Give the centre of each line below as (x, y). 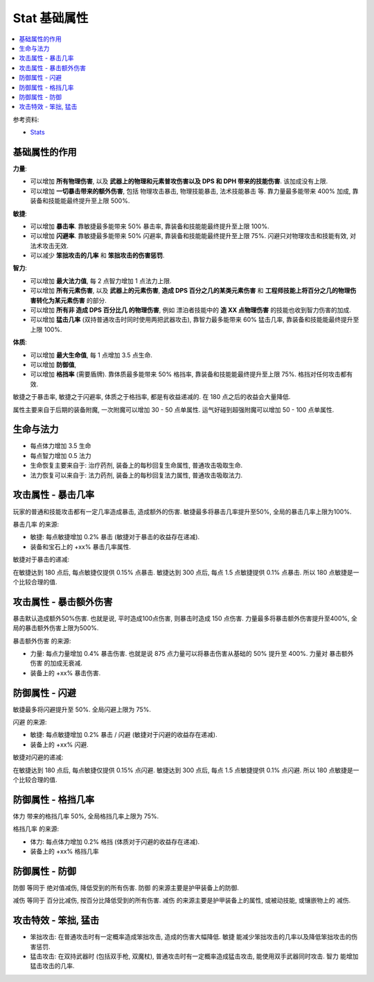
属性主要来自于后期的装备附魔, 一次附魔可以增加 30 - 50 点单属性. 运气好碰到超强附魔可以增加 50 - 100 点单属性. (173, 409)
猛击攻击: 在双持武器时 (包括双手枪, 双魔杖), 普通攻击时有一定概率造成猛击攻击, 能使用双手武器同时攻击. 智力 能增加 (194, 956)
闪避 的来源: (30, 722)
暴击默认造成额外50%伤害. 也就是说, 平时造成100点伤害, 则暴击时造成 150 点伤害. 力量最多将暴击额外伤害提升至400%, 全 (185, 618)
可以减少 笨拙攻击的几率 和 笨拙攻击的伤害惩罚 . (97, 255)
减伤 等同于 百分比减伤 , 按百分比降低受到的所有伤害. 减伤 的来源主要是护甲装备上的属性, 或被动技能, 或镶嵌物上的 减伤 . (182, 900)
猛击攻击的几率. (53, 966)
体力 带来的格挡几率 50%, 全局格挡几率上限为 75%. (86, 816)
